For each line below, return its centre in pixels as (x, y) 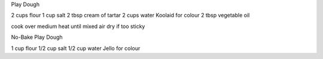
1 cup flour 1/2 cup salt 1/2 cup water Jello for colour (76, 48)
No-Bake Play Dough (37, 37)
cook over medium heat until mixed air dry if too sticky (78, 26)
